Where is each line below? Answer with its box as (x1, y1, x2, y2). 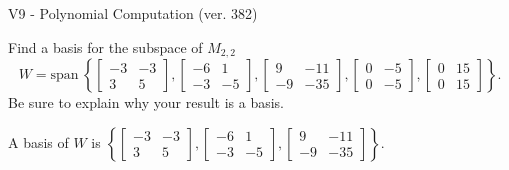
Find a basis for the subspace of (8, 36, 203, 57)
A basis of (8, 131, 69, 152)
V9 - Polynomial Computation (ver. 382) (8, 3, 258, 23)
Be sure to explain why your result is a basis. (8, 92, 285, 113)
